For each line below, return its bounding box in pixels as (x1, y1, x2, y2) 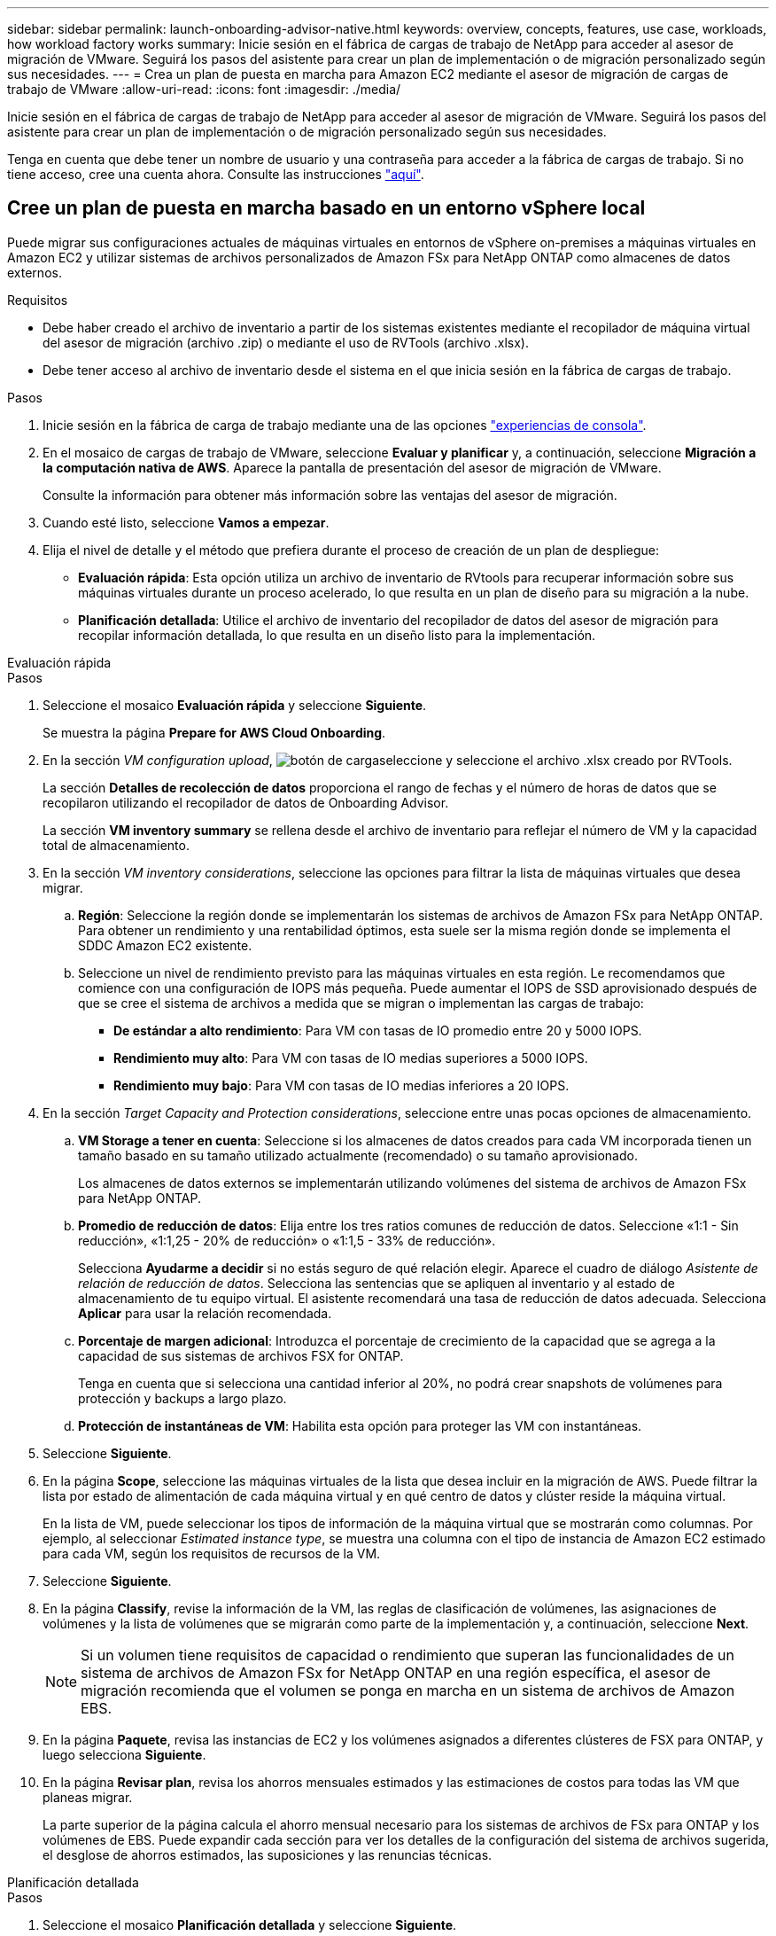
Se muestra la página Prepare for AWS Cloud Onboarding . (43, 724, 386, 740)
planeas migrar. (43, 1789, 133, 1805)
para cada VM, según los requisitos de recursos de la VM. (43, 1545, 381, 1561)
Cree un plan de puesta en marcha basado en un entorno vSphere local (7, 197, 646, 220)
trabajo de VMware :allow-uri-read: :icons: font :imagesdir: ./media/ (7, 82, 401, 97)
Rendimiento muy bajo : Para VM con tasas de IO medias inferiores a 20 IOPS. (113, 1077, 570, 1093)
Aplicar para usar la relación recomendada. (78, 1305, 332, 1321)
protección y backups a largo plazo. (78, 1390, 287, 1406)
